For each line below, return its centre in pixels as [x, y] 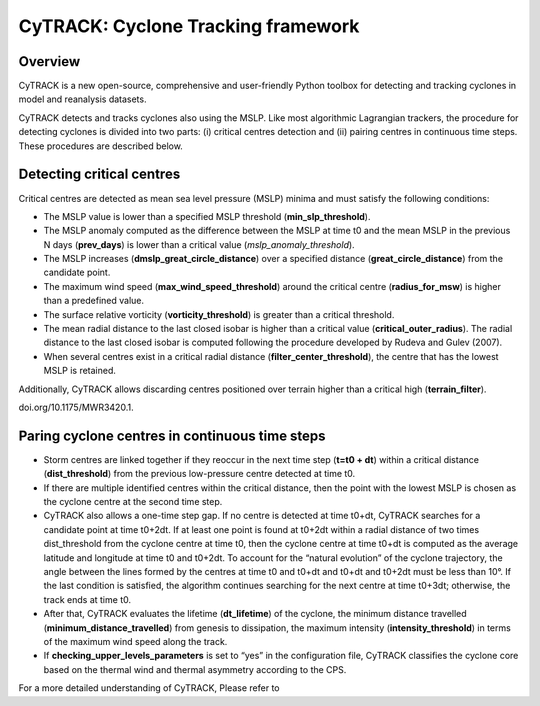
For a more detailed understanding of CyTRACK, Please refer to [149, 688]
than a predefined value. [94, 301]
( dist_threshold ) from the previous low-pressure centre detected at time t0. [199, 474]
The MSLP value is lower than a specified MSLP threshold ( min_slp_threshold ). [207, 216]
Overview [49, 61]
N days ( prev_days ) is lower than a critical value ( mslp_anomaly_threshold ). [199, 244]
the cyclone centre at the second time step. [133, 502]
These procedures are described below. [101, 146]
